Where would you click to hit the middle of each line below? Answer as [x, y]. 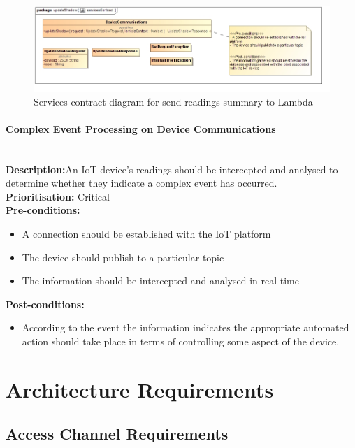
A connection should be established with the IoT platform [146, 234]
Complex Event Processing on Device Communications [141, 128]
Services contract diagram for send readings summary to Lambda [173, 101]
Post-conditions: [45, 304]
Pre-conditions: [43, 210]
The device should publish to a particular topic [123, 257]
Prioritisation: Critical [58, 196]
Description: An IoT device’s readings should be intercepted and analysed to [172, 169]
